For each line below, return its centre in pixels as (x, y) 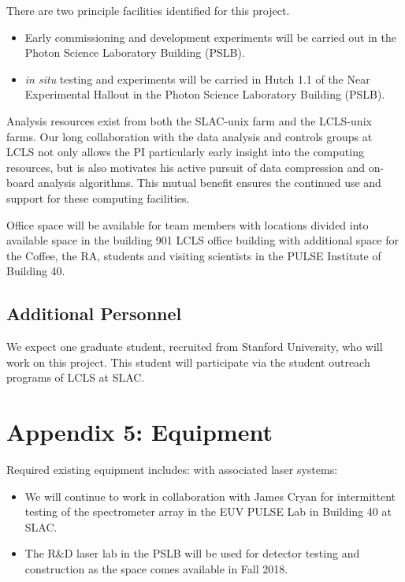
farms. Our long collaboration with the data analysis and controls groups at (189, 136)
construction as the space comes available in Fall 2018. (156, 568)
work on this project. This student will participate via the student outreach (188, 362)
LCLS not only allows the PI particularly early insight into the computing (185, 152)
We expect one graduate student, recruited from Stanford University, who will (195, 347)
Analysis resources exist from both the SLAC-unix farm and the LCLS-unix (189, 120)
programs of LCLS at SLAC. (76, 377)
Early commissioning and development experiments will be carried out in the (210, 37)
